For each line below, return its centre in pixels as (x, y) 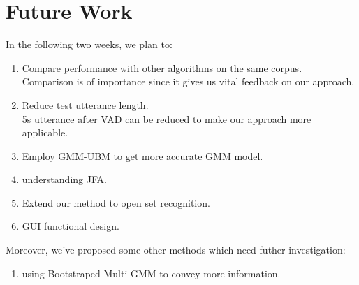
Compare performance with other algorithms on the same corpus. (162, 67)
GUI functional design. (71, 226)
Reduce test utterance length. (85, 104)
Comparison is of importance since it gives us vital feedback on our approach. (188, 81)
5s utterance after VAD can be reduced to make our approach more (167, 118)
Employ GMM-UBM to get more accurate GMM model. (142, 155)
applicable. (45, 132)
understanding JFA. (64, 179)
